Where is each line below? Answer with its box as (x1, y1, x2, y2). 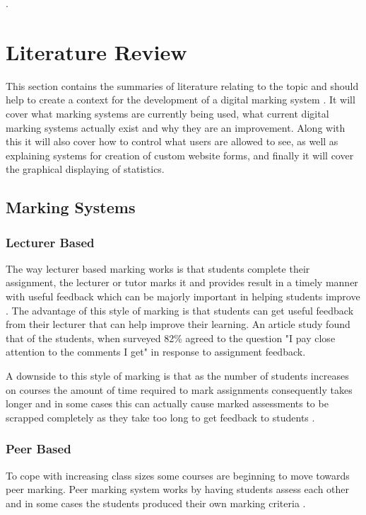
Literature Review (6, 37, 187, 66)
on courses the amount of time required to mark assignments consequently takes (6, 382, 353, 397)
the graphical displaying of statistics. (6, 162, 165, 176)
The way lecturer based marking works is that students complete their (6, 261, 310, 276)
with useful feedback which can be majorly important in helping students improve (6, 289, 360, 304)
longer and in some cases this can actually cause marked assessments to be (6, 396, 329, 411)
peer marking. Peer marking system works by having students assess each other (6, 482, 350, 497)
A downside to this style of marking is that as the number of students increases (6, 368, 349, 383)
